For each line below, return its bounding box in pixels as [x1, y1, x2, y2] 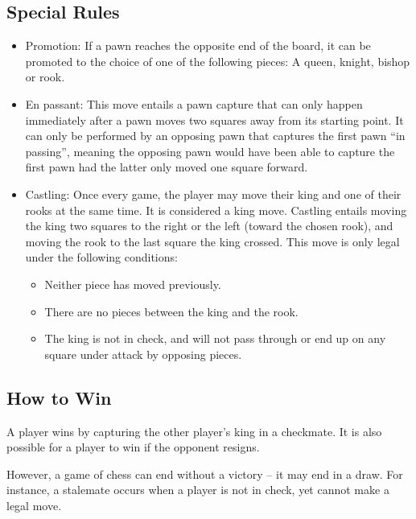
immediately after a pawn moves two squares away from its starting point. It [25, 111, 404, 128]
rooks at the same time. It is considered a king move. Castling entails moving [25, 201, 407, 218]
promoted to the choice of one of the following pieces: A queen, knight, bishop [25, 52, 410, 69]
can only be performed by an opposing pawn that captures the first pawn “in [25, 127, 406, 144]
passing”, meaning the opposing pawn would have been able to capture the [25, 142, 395, 159]
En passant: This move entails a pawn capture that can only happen [25, 95, 363, 112]
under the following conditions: [25, 249, 178, 266]
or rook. [25, 68, 65, 85]
